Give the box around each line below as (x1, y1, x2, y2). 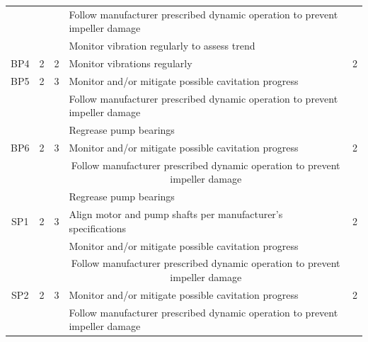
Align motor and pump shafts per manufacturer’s (69, 207, 283, 222)
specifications (69, 220, 127, 235)
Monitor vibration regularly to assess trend (69, 38, 255, 53)
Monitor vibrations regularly (69, 56, 192, 71)
